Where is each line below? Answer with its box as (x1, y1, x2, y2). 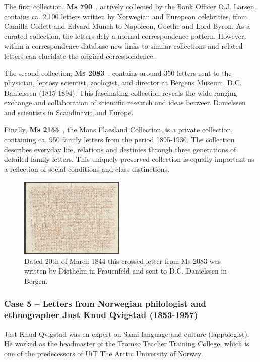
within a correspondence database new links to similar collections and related (4, 40, 243, 51)
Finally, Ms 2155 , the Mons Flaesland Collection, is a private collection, (4, 124, 233, 134)
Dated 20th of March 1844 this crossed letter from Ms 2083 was (24, 255, 221, 266)
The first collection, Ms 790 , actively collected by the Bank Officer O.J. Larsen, (4, 1, 256, 11)
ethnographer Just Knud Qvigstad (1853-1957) (4, 308, 198, 321)
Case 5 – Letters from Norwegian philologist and (4, 297, 206, 309)
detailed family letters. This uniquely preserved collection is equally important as (4, 154, 254, 164)
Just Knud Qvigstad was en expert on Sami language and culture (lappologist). (4, 328, 249, 339)
